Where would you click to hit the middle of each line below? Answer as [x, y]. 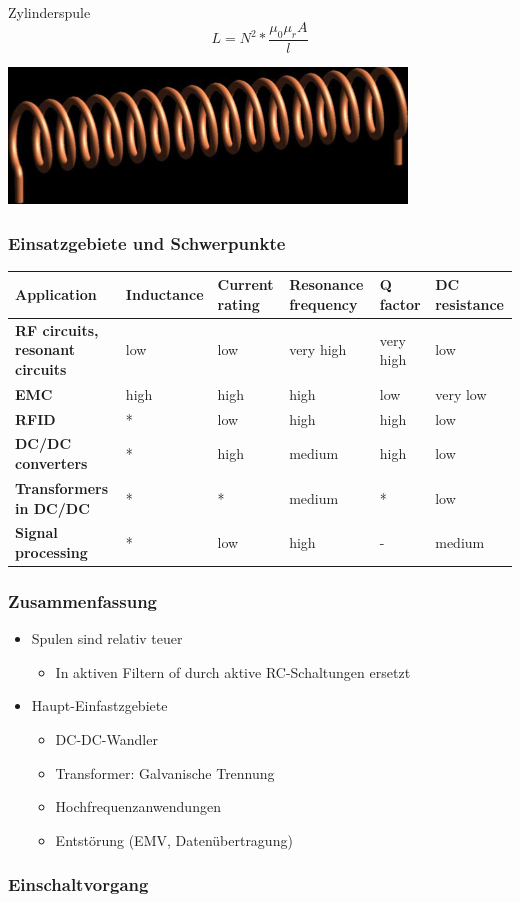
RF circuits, [57, 329]
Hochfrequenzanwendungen [138, 806]
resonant [45, 349]
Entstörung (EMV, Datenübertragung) [174, 839]
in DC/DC [52, 507]
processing [51, 551]
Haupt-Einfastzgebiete [99, 705]
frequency [323, 303]
